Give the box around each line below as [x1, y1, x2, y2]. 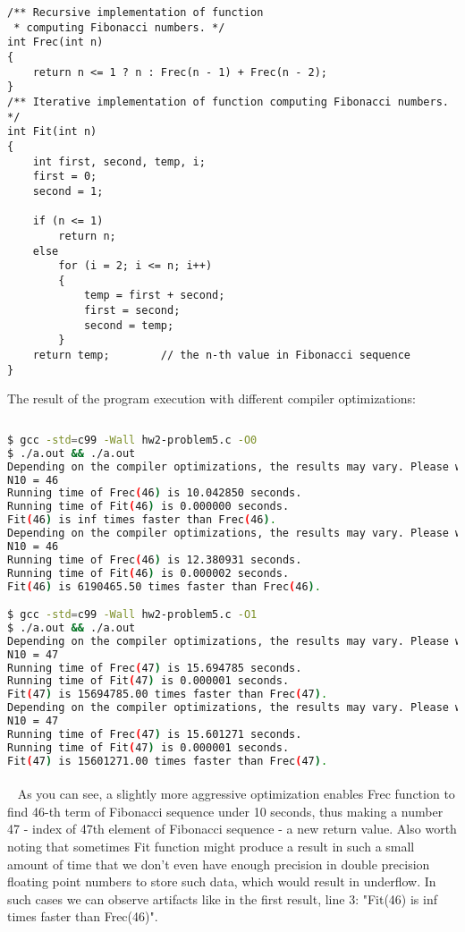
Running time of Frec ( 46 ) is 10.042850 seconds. [7, 487, 302, 500]
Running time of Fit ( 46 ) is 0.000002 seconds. [7, 566, 290, 580]
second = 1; [32, 184, 104, 198]
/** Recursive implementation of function [7, 6, 264, 19]
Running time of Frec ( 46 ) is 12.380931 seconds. [7, 553, 302, 566]
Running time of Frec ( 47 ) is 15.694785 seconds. [7, 661, 302, 674]
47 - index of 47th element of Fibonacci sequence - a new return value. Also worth [7, 819, 457, 838]
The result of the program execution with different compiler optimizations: [7, 389, 416, 408]
